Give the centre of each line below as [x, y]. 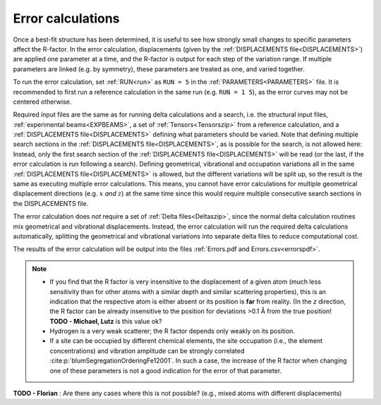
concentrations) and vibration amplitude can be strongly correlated [147, 351]
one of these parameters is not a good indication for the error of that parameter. [166, 370]
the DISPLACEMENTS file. [51, 203]
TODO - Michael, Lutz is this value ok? [106, 321]
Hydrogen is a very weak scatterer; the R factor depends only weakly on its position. [173, 331]
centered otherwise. [42, 102]
